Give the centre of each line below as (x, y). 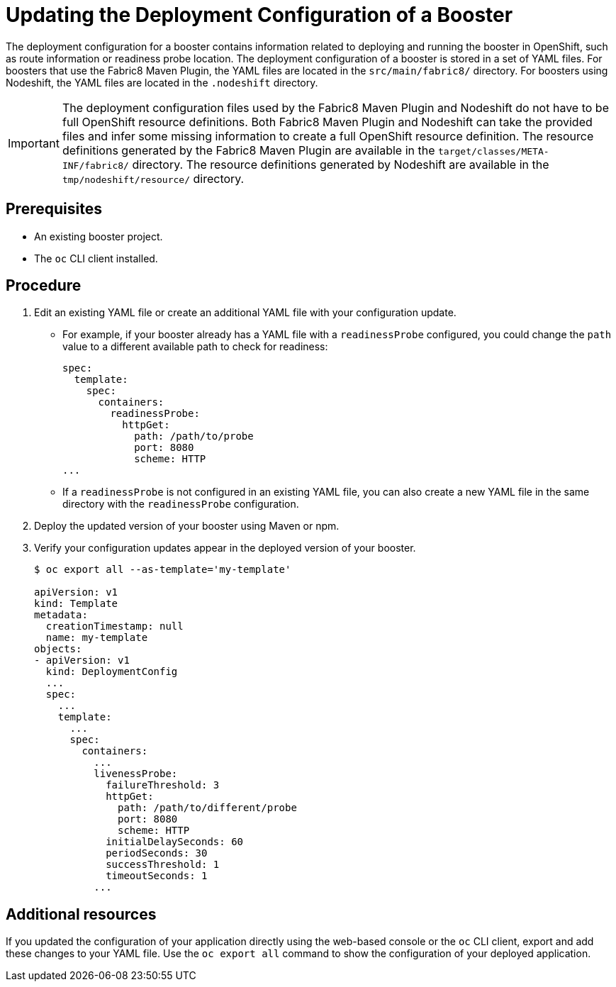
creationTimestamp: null (114, 626)
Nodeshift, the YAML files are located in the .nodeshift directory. (162, 82)
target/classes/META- (494, 151)
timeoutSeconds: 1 (157, 876)
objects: (58, 649)
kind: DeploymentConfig (112, 672)
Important (34, 143)
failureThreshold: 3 (163, 785)
